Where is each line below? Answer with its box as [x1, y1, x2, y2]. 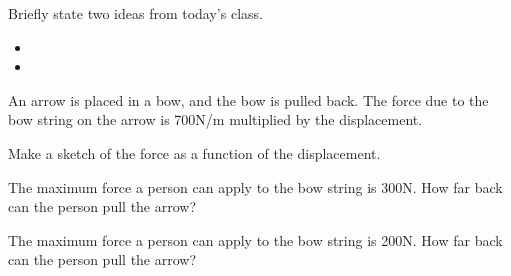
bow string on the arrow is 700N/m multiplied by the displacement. [8, 109, 423, 130]
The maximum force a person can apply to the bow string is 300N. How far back [8, 176, 503, 197]
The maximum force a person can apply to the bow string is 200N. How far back [8, 229, 503, 250]
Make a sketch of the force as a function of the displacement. [8, 142, 381, 163]
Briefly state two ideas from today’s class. [8, 3, 263, 23]
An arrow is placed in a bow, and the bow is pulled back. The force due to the [8, 89, 489, 110]
